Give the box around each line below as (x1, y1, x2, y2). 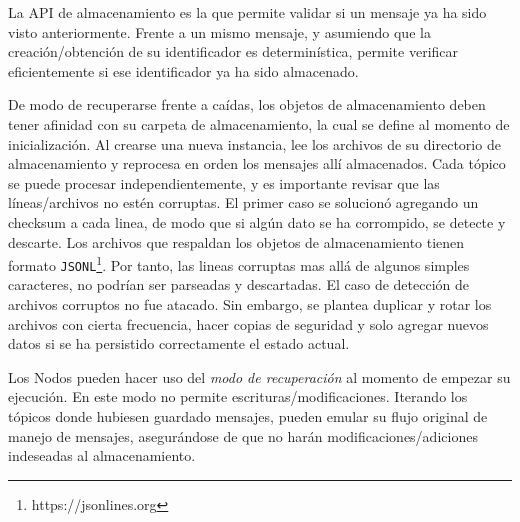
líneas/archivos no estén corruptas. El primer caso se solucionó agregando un (8, 192, 479, 213)
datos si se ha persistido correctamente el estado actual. (8, 333, 350, 354)
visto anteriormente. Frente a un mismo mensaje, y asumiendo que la (8, 21, 431, 42)
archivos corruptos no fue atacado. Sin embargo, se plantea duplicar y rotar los (8, 294, 492, 315)
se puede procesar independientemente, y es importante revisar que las (8, 172, 440, 193)
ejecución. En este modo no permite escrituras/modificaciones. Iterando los (8, 386, 468, 407)
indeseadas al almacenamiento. (8, 445, 196, 466)
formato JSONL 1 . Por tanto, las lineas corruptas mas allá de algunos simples (8, 252, 470, 275)
